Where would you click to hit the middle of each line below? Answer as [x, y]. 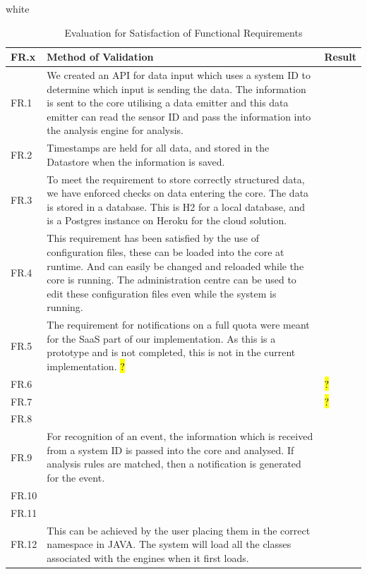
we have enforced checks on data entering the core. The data [178, 193]
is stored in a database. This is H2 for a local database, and [176, 206]
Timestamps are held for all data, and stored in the [158, 148]
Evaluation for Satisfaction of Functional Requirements [183, 32]
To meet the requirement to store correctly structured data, [176, 179]
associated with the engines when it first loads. [148, 557]
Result [340, 57]
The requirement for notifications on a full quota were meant [178, 325]
